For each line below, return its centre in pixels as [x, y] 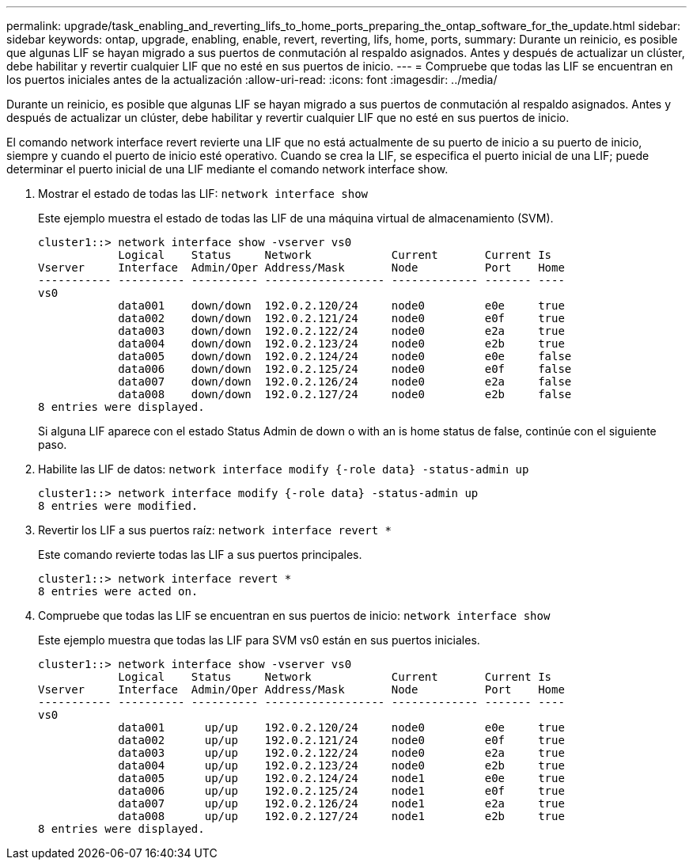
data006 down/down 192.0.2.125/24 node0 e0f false [345, 369]
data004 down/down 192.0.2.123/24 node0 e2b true [341, 344]
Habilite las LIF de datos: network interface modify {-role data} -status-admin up [284, 469]
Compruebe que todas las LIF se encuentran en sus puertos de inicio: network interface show [294, 615]
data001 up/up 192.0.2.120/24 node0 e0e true [341, 727]
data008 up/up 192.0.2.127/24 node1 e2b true [341, 816]
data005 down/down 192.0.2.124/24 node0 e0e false [345, 356]
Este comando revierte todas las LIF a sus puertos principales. [200, 555]
